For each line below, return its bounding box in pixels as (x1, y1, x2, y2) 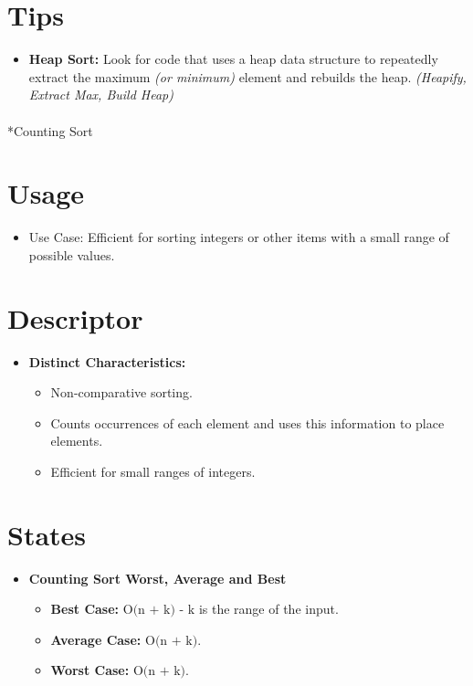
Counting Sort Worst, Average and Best (28, 568, 287, 587)
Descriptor (7, 299, 143, 336)
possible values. (28, 245, 115, 264)
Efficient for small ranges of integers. (50, 461, 256, 480)
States (7, 515, 87, 553)
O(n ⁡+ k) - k (122, 604, 195, 617)
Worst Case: (50, 660, 130, 680)
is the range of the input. (198, 599, 339, 618)
